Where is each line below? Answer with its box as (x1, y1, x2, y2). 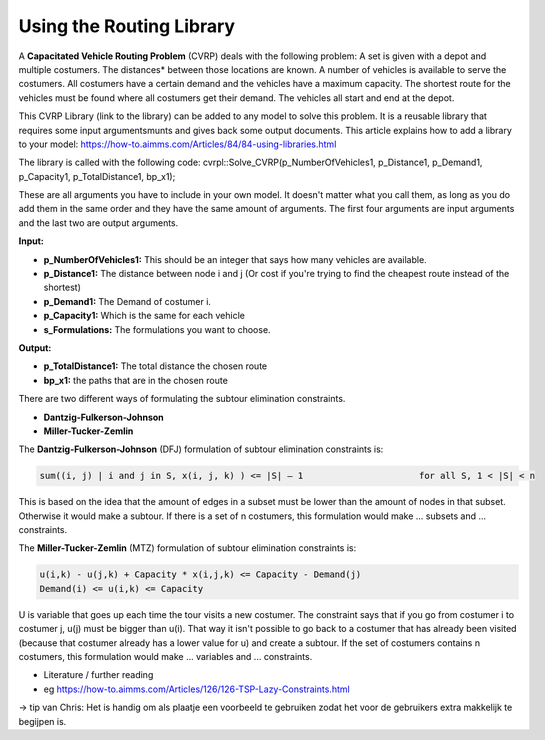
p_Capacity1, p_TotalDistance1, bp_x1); (18, 170, 176, 182)
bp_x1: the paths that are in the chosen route (43, 374, 229, 386)
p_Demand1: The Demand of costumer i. (43, 295, 212, 307)
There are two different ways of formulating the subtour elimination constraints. (18, 393, 346, 405)
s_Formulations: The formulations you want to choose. (43, 323, 271, 335)
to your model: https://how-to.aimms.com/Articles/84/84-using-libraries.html (18, 138, 337, 150)
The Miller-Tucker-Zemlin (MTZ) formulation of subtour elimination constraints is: (18, 542, 357, 554)
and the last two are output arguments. (18, 216, 179, 229)
